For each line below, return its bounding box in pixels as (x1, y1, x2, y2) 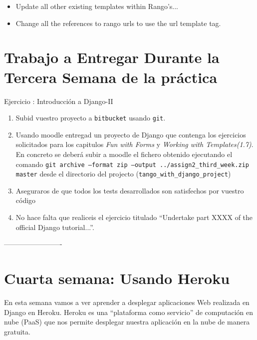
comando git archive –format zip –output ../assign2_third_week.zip (15, 158, 249, 169)
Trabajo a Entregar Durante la (4, 47, 220, 67)
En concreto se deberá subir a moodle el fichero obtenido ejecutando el (15, 148, 233, 159)
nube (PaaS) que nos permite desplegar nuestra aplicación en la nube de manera (4, 316, 250, 327)
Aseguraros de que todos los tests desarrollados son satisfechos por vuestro (15, 185, 244, 195)
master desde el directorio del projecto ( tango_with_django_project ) (15, 168, 231, 179)
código (15, 195, 36, 205)
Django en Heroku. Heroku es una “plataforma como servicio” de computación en (4, 306, 254, 317)
